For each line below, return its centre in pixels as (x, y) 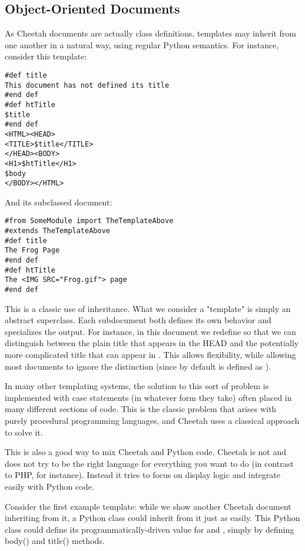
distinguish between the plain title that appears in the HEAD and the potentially (152, 343)
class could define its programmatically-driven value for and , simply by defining (150, 529)
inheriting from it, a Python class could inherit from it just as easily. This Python (152, 518)
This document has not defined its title (87, 85)
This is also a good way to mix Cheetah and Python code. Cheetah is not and (146, 452)
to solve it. (24, 432)
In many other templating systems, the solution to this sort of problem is (137, 386)
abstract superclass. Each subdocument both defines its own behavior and (138, 320)
